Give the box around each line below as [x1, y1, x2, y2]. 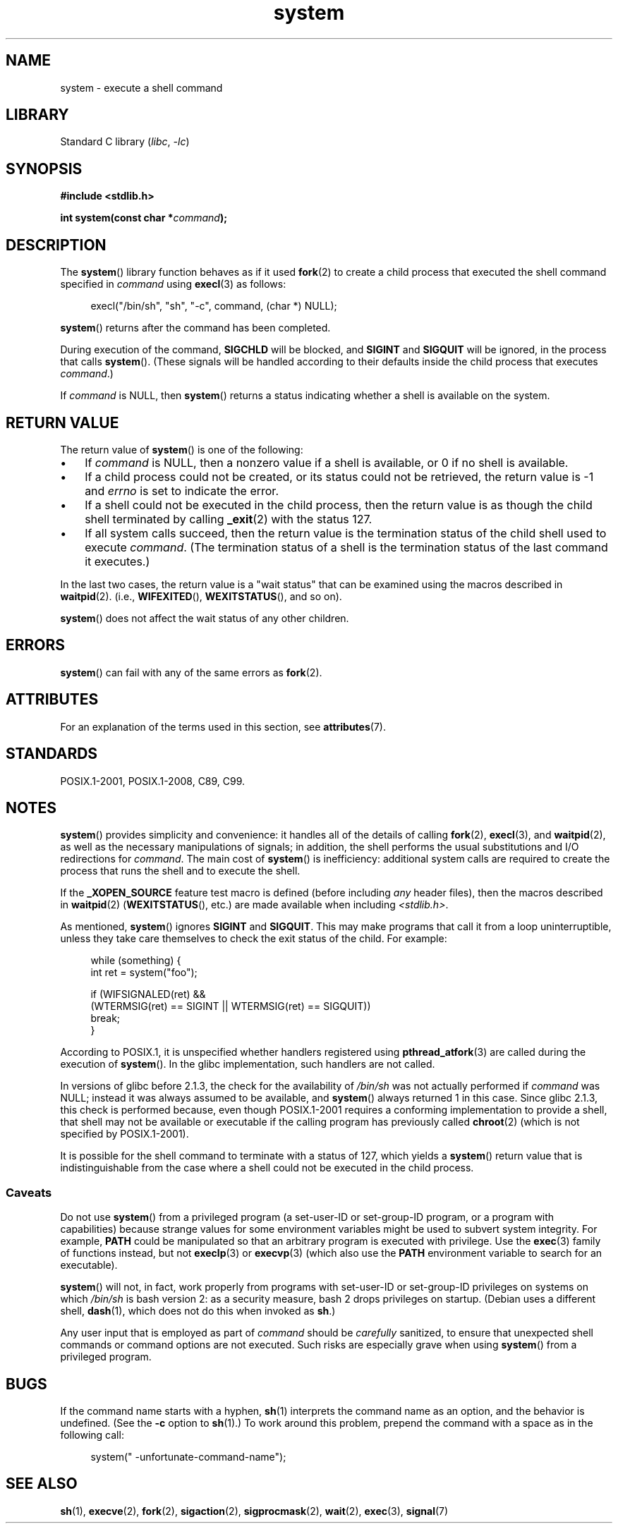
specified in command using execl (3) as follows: [60, 278, 286, 291]
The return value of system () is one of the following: [60, 443, 303, 456]
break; [90, 1012, 121, 1025]
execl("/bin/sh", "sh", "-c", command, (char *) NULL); [90, 300, 337, 312]
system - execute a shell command [60, 81, 223, 94]
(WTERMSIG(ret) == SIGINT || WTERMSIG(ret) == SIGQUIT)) [90, 1000, 371, 1013]
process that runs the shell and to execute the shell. [60, 865, 301, 877]
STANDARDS [6, 745, 98, 763]
